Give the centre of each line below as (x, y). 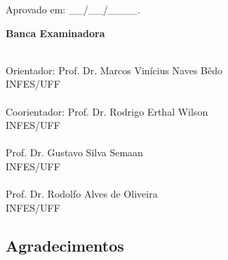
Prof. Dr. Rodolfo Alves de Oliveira (82, 194)
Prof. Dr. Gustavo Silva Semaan (74, 152)
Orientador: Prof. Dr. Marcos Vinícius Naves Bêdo (114, 70)
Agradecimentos (65, 245)
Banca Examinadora (55, 33)
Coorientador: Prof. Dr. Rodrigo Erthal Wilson (107, 111)
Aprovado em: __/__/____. (73, 9)
